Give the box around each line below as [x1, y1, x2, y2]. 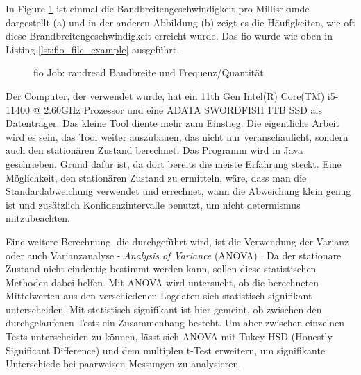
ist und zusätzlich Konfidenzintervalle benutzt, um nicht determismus [6, 197, 301, 211]
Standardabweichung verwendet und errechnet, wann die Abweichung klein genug [6, 184, 351, 198]
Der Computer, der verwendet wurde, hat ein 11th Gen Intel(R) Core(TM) [6, 88, 325, 103]
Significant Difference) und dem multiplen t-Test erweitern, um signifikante [6, 342, 326, 357]
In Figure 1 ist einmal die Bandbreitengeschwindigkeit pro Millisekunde [6, 1, 310, 15]
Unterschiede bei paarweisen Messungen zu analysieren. [6, 356, 242, 371]
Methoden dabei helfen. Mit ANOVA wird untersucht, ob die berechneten [6, 274, 319, 289]
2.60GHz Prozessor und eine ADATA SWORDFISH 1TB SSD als [44, 102, 322, 116]
